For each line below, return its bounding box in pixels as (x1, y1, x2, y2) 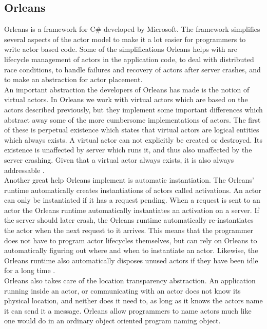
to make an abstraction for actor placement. (4, 74, 143, 85)
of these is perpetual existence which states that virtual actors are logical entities (4, 124, 259, 135)
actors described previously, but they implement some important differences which (4, 104, 263, 114)
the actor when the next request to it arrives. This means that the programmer (4, 225, 254, 236)
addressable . (4, 164, 45, 175)
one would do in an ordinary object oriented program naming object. (4, 315, 221, 326)
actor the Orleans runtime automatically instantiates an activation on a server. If (4, 204, 259, 215)
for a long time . (4, 265, 55, 276)
